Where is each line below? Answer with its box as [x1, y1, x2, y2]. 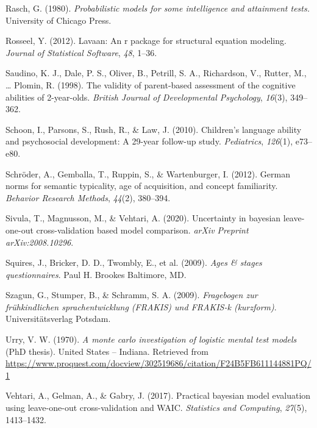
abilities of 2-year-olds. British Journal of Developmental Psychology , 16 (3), [5, 90, 288, 103]
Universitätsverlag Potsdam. [5, 312, 111, 325]
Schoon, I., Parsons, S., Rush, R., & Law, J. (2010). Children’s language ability [5, 123, 302, 135]
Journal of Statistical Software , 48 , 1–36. [5, 46, 157, 59]
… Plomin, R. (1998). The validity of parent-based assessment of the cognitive [5, 78, 296, 91]
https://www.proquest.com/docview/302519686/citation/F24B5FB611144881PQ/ [5, 357, 312, 369]
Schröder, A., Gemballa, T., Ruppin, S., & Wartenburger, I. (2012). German [5, 167, 290, 180]
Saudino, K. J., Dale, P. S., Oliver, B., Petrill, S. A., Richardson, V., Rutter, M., [5, 66, 307, 79]
